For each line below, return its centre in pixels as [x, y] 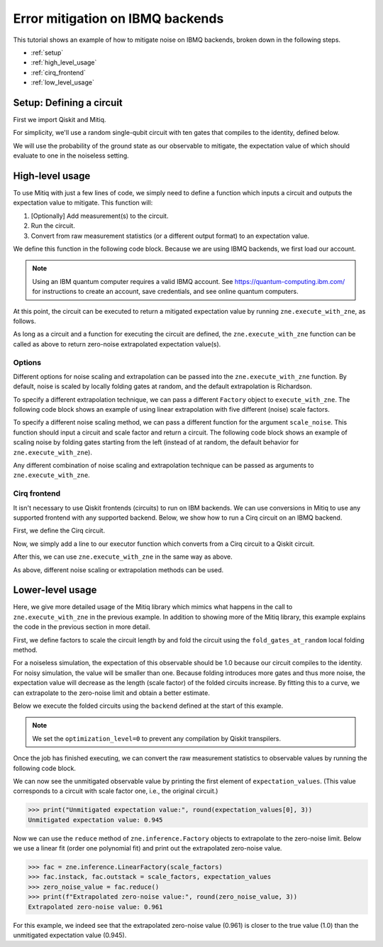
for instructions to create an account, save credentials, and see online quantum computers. [165, 292]
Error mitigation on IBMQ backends [118, 18]
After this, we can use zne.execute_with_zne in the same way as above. [123, 557]
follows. [24, 321]
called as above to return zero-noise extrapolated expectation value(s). [117, 344]
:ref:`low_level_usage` [63, 82]
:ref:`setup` [47, 53]
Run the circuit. [53, 226]
